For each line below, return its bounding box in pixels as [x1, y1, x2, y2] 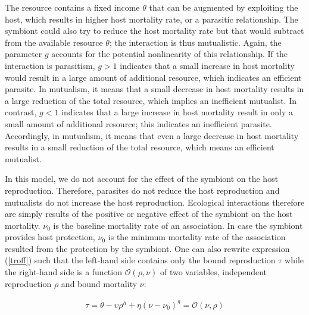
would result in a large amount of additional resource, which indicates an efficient [5, 71, 302, 83]
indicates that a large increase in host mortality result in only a [61, 106, 294, 118]
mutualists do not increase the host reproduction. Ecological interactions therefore [5, 196, 305, 208]
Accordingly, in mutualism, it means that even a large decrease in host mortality [5, 129, 299, 141]
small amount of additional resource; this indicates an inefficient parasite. [5, 117, 272, 130]
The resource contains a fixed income [5, 1, 140, 13]
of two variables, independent [160, 266, 267, 278]
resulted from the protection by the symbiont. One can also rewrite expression [5, 242, 290, 254]
